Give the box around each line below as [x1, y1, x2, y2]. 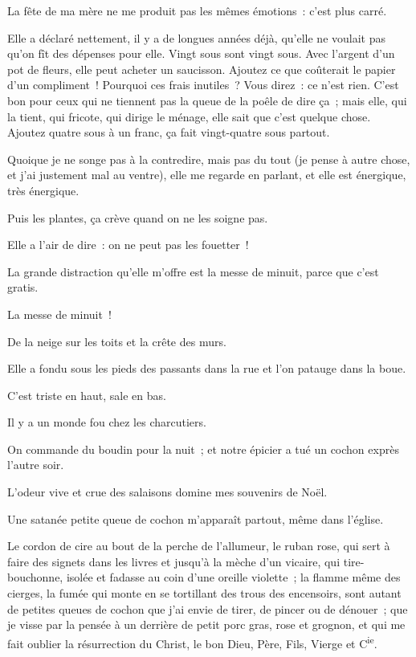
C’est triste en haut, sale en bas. [7, 386, 166, 403]
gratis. [7, 279, 39, 296]
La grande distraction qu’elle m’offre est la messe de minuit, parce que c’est [7, 263, 379, 280]
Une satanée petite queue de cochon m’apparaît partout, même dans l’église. [7, 510, 384, 527]
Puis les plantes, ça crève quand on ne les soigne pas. [7, 209, 268, 226]
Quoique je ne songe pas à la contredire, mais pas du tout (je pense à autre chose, [7, 150, 410, 167]
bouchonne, [7, 569, 63, 586]
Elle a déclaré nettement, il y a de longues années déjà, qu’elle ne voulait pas [7, 29, 385, 46]
